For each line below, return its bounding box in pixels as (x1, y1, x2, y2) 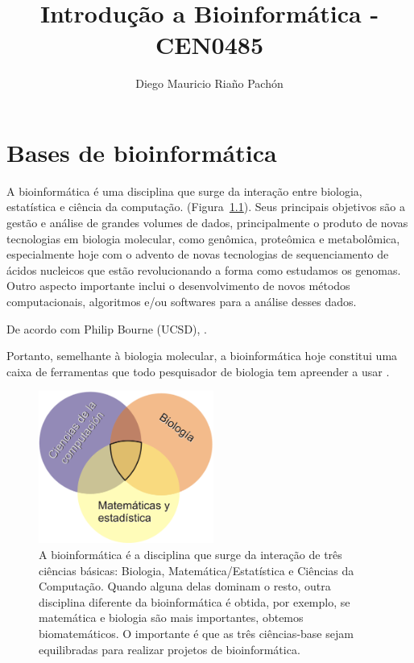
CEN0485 (155, 28, 264, 61)
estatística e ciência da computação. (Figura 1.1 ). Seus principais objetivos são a (6, 198, 406, 215)
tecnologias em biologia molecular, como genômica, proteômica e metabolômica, (6, 230, 400, 247)
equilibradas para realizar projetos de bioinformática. (39, 640, 300, 657)
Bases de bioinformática (6, 135, 277, 168)
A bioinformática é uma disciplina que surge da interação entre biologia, (6, 182, 362, 199)
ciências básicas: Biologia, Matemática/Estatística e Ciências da (39, 561, 354, 578)
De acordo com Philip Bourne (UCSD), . (6, 320, 207, 337)
